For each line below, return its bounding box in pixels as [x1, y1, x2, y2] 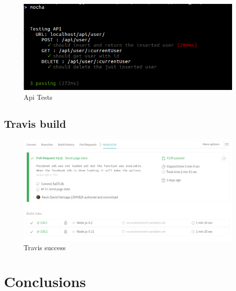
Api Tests [24, 91, 53, 102]
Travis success [24, 242, 66, 253]
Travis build [4, 116, 66, 131]
